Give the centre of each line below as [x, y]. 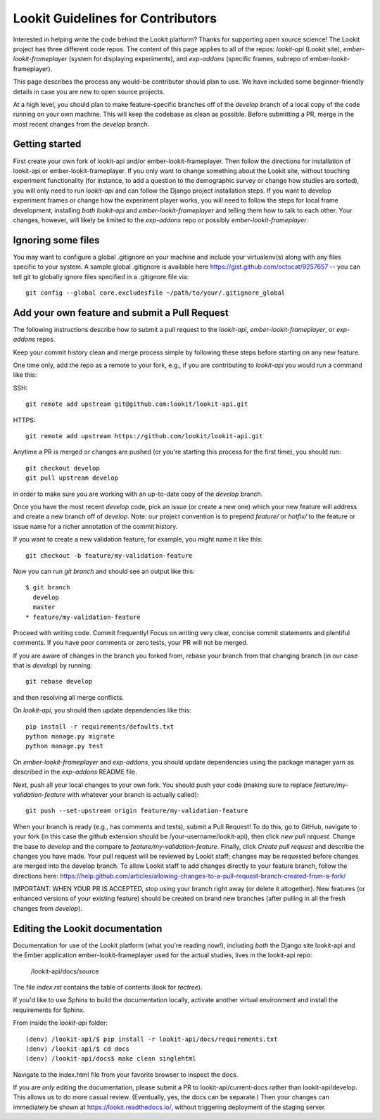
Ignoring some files [56, 240]
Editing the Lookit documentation [88, 928]
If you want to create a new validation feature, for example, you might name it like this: [138, 539]
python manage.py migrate [70, 736]
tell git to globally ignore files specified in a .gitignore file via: [101, 276]
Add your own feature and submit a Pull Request [121, 313]
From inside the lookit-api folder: [61, 1023]
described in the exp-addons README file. [75, 772]
